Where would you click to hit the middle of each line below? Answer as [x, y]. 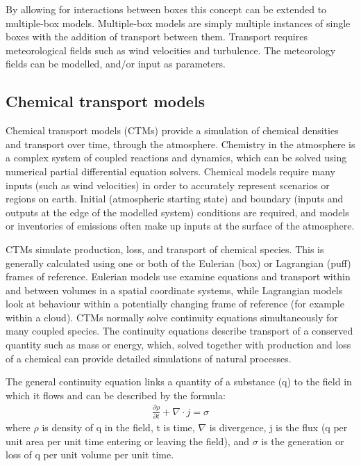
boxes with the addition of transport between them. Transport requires [157, 37]
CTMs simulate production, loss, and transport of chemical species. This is [165, 249]
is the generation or [303, 441]
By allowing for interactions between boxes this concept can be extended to [166, 9]
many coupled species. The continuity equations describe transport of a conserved [179, 331]
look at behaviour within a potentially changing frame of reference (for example [175, 304]
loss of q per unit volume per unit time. [90, 455]
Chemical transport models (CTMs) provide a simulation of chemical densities [172, 130]
